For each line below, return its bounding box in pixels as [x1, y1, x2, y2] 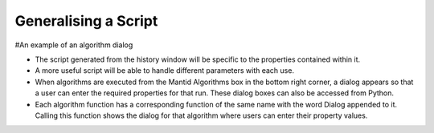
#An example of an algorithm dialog [14, 40, 133, 50]
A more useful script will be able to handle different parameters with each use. [35, 66, 295, 75]
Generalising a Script [14, 12, 158, 30]
